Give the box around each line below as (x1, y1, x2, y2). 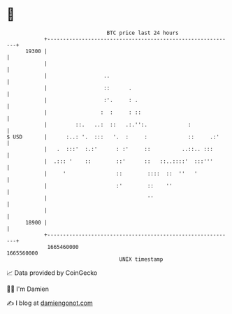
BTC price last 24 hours (106, 29, 179, 36)
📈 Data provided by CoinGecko (6, 269, 98, 277)
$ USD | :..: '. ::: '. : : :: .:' (6, 133, 219, 141)
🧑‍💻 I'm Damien (6, 285, 50, 293)
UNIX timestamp (119, 255, 164, 263)
